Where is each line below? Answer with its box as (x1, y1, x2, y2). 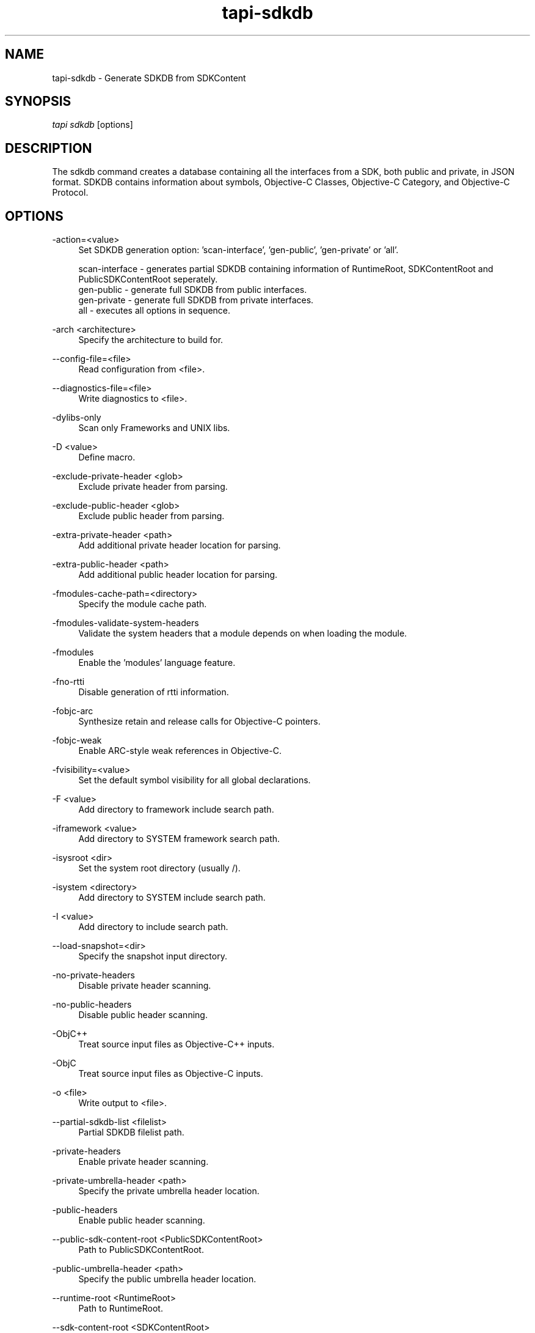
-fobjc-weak (52, 735, 102, 746)
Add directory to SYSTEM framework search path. (78, 833, 280, 844)
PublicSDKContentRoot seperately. (78, 274, 218, 285)
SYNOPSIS (5, 94, 71, 109)
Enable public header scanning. (78, 1215, 205, 1226)
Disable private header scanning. (78, 980, 211, 991)
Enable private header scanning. (78, 1156, 209, 1167)
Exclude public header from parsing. (78, 511, 225, 522)
